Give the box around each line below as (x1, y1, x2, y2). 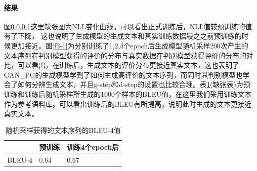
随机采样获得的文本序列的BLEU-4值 (5, 125, 121, 135)
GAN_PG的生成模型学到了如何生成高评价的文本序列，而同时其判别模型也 (4, 69, 243, 80)
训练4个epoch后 (67, 142, 119, 152)
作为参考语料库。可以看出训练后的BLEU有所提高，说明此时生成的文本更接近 (4, 98, 252, 109)
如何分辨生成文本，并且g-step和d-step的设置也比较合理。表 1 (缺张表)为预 (17, 79, 250, 89)
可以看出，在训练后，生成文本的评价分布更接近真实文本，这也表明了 (17, 60, 239, 70)
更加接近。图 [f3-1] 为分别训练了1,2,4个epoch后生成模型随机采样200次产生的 (10, 40, 248, 50)
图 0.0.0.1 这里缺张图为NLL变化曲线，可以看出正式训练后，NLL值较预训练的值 (4, 21, 252, 31)
